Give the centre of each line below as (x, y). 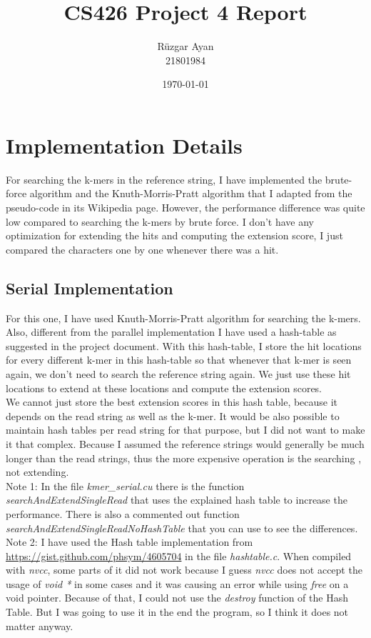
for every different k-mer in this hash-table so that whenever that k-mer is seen (179, 360)
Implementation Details (124, 145)
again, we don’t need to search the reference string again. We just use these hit (178, 373)
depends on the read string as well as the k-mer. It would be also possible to (173, 415)
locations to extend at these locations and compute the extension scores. (164, 388)
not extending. (37, 472)
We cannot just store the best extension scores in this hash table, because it (172, 402)
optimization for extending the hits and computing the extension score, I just (174, 235)
